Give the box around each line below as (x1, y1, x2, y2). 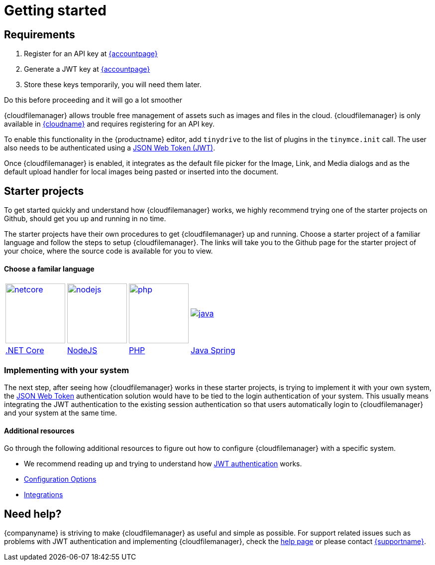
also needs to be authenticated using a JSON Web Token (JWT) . (4, 143, 216, 152)
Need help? (4, 507, 62, 520)
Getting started (4, 2, 107, 19)
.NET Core (5, 345, 44, 356)
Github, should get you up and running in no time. (4, 214, 166, 223)
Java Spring (191, 345, 235, 356)
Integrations (24, 490, 63, 499)
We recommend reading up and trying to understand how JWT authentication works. (24, 459, 302, 468)
